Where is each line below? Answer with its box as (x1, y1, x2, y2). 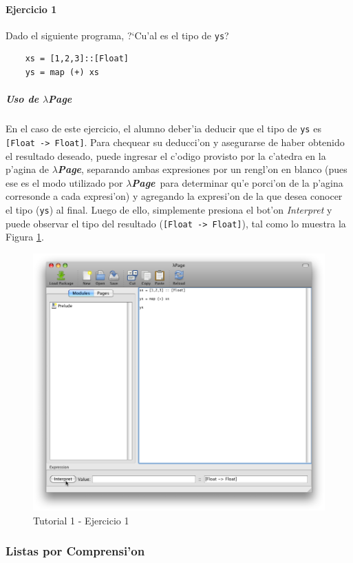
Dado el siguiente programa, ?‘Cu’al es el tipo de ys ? (6, 28, 229, 42)
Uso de (6, 92, 39, 106)
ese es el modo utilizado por (6, 175, 123, 190)
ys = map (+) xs (25, 68, 100, 78)
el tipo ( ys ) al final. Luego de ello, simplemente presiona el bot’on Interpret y (6, 202, 332, 216)
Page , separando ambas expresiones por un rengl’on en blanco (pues (57, 162, 347, 176)
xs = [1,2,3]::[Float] (25, 54, 129, 64)
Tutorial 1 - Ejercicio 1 (33, 513, 129, 527)
